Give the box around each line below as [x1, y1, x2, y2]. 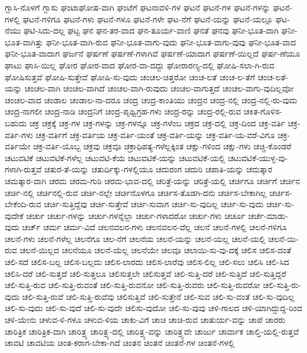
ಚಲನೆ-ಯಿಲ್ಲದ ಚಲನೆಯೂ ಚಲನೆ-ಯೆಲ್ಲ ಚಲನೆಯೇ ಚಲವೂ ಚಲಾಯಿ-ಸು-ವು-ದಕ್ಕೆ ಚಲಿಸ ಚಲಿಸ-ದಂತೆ [19, 244, 292, 256]
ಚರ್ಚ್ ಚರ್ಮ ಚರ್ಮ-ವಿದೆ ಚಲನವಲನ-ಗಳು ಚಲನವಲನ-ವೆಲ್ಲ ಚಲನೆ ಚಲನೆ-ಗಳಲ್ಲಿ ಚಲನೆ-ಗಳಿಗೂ [22, 221, 287, 233]
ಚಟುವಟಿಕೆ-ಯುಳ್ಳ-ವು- [227, 151, 288, 164]
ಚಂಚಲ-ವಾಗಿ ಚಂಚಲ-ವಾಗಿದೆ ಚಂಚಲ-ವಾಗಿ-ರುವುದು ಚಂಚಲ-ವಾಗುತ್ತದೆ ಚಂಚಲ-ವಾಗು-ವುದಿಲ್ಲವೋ [24, 82, 294, 94]
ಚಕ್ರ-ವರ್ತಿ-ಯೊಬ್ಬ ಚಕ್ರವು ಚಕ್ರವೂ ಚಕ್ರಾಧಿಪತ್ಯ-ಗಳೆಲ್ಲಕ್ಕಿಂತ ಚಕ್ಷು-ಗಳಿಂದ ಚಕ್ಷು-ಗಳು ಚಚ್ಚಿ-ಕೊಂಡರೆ [32, 140, 292, 152]
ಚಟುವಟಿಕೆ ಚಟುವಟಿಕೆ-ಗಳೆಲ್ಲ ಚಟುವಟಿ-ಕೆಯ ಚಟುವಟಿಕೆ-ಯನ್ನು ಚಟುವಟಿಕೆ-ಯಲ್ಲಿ [5, 151, 226, 164]
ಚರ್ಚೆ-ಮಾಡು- [248, 209, 289, 221]
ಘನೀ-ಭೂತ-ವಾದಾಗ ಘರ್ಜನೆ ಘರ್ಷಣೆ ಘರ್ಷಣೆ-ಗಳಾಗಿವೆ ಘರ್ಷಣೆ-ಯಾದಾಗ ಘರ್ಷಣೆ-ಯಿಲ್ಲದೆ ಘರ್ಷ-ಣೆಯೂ [5, 47, 301, 60]
